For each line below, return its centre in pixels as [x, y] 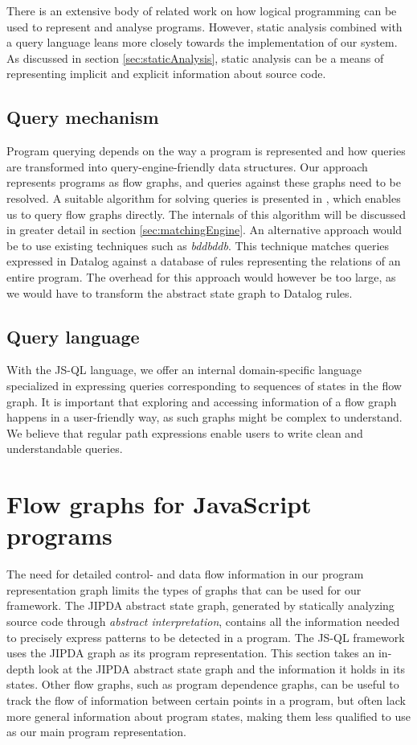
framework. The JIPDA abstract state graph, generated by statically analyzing [200, 605]
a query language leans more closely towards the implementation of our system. [202, 42]
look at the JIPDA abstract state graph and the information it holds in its [222, 668]
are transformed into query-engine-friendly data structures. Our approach [187, 166]
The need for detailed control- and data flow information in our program [185, 574]
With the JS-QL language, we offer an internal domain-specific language [184, 370]
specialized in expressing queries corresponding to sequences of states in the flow [204, 385]
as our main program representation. [96, 732]
